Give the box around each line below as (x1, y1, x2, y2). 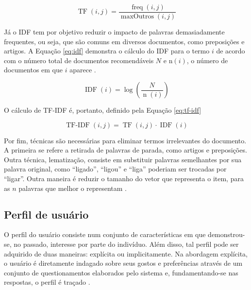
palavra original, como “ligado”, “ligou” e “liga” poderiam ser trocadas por (4, 164, 227, 174)
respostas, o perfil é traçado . (4, 277, 90, 287)
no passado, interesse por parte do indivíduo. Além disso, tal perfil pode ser (14, 239, 239, 249)
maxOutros (120, 13, 154, 20)
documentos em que (4, 65, 63, 75)
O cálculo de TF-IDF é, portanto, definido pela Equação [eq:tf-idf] (4, 105, 201, 115)
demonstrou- (208, 229, 245, 239)
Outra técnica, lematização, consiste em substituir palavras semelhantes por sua (4, 154, 242, 164)
